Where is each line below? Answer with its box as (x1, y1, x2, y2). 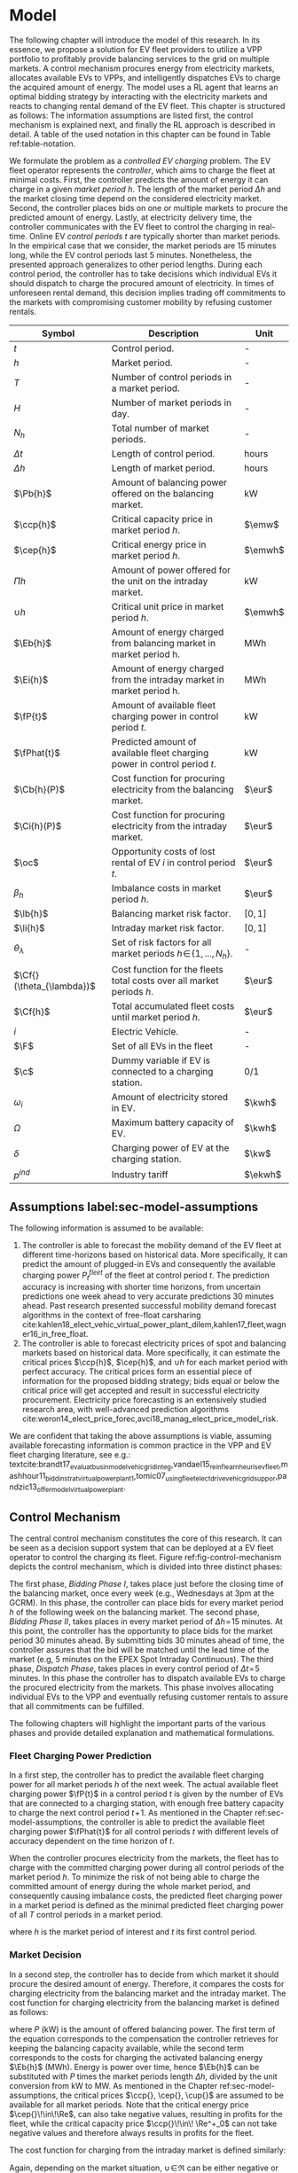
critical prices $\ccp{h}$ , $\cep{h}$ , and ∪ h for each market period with (21, 1356, 288, 1367)
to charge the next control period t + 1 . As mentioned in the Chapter (9, 1808, 254, 1818)
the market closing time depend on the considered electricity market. (9, 192, 262, 204)
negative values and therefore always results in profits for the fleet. (9, 2127, 255, 2138)
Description (147, 327, 200, 340)
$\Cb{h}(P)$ (13, 783, 65, 795)
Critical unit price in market (111, 600, 224, 613)
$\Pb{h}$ (13, 487, 52, 499)
